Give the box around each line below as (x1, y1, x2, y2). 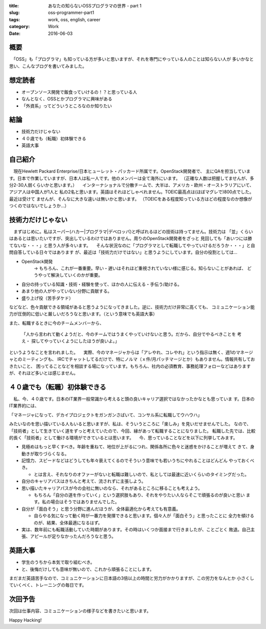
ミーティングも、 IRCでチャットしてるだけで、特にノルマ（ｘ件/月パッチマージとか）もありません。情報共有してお (22, 356, 255, 362)
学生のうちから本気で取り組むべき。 (21, 559, 95, 565)
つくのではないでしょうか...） (9, 203, 69, 209)
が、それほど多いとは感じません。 (9, 370, 78, 376)
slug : (9, 10, 20, 16)
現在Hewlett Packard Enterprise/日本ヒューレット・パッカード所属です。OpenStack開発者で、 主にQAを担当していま (13, 168, 251, 175)
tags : (9, 16, 20, 22)
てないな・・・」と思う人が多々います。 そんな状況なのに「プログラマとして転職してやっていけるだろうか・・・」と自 (9, 242, 256, 248)
